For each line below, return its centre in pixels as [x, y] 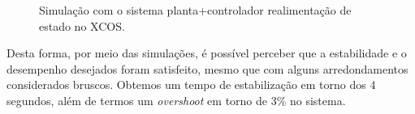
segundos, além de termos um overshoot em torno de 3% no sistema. [176, 100]
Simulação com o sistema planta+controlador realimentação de [195, 10]
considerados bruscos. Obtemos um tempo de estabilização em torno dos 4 [191, 84]
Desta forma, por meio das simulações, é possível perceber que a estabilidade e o [207, 53]
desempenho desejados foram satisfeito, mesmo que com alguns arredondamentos [207, 68]
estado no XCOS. [82, 25]
